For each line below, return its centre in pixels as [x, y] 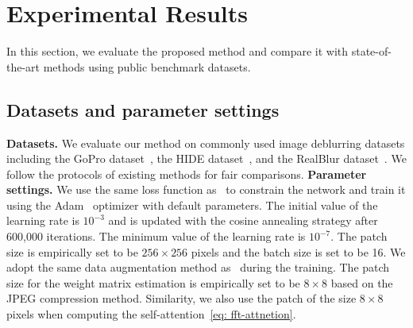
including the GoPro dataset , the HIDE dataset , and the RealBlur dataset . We [206, 158]
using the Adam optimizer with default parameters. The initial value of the [192, 205]
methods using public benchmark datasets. [147, 66]
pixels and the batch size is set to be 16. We [298, 251]
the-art [23, 66]
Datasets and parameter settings [143, 109]
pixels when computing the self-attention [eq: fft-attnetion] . [151, 314]
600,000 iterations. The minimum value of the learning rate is [156, 236]
